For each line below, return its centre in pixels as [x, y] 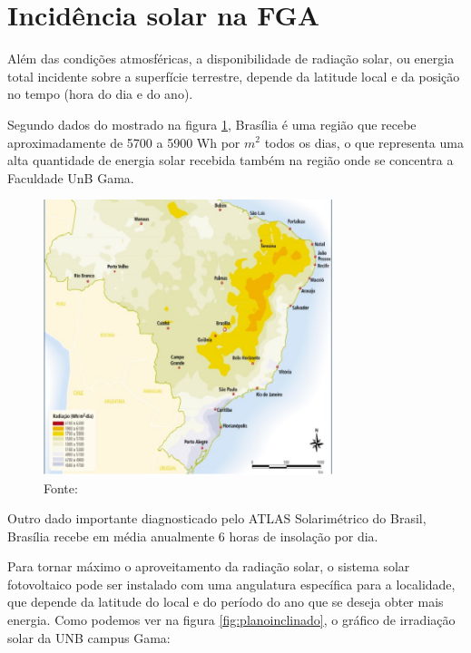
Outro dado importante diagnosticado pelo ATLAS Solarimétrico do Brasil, [217, 518]
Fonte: [61, 487]
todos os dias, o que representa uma [364, 142]
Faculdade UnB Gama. [71, 177]
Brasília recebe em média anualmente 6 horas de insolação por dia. [193, 536]
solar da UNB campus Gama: [89, 637]
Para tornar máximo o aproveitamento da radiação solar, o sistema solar [209, 566]
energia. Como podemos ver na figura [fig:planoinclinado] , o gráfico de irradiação [231, 620]
